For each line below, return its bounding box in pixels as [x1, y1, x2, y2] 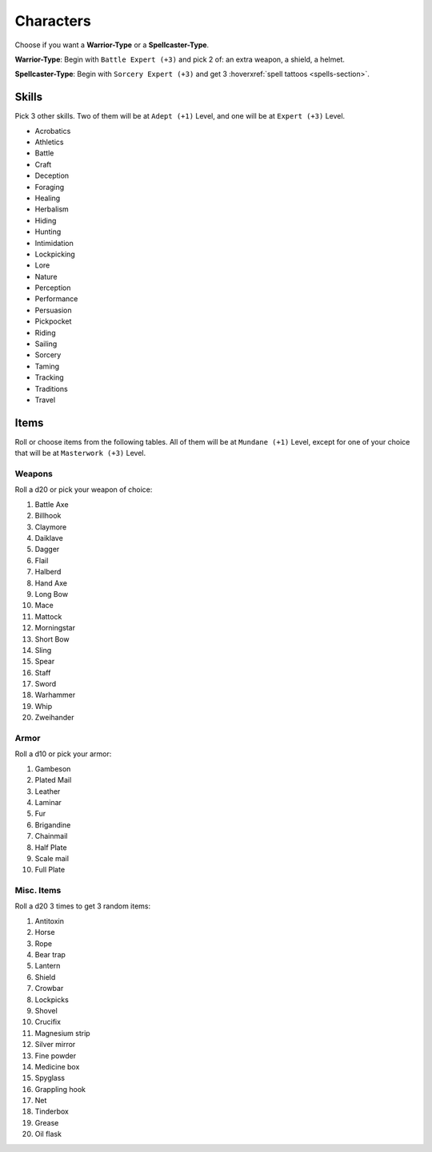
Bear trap [34, 950, 66, 959]
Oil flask [34, 1130, 62, 1139]
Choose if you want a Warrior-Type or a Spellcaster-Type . [14, 40, 210, 50]
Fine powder [34, 1050, 76, 1061]
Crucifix [34, 1017, 62, 1027]
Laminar [34, 797, 62, 807]
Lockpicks [34, 994, 70, 1005]
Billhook [34, 511, 62, 521]
